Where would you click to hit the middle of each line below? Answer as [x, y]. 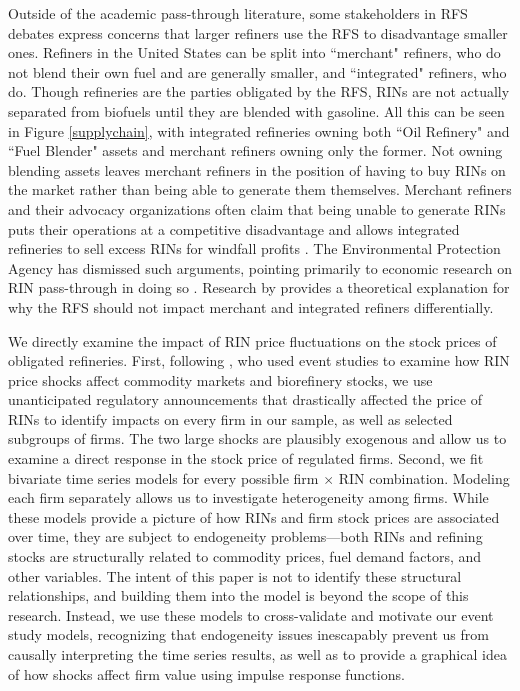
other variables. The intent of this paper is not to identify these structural [235, 575]
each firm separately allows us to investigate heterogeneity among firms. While [248, 497]
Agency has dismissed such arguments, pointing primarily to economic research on [260, 267]
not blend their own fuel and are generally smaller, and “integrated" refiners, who [257, 71]
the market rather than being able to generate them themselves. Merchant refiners [260, 189]
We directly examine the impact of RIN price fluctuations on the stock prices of [252, 340]
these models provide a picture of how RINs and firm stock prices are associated [254, 516]
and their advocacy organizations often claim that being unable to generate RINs [257, 208]
